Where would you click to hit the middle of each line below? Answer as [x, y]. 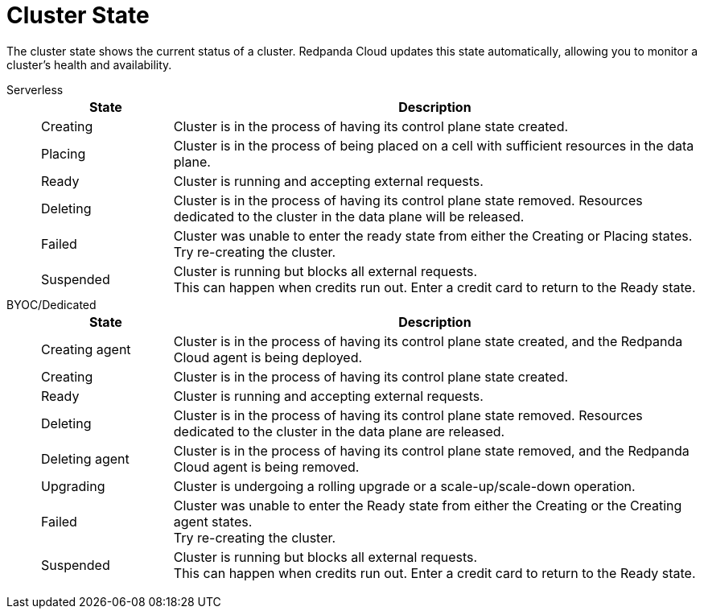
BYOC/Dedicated [51, 304]
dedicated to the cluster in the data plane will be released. [349, 216]
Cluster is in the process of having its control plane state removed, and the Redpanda [431, 450]
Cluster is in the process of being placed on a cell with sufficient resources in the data [434, 145]
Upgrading [73, 486]
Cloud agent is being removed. [266, 466]
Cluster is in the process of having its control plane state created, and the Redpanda [428, 341]
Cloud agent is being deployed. [268, 357]
